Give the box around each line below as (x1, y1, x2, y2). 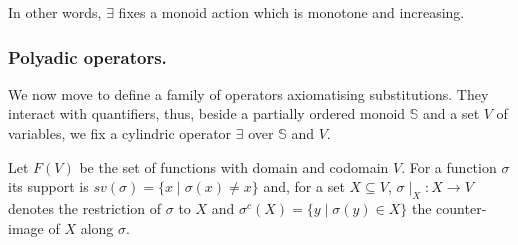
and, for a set (263, 176, 345, 197)
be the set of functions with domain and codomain (79, 156, 389, 177)
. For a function (401, 156, 497, 177)
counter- (436, 197, 487, 218)
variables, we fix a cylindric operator (8, 123, 232, 143)
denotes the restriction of (8, 197, 162, 218)
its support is (8, 176, 89, 197)
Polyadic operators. (8, 44, 167, 69)
